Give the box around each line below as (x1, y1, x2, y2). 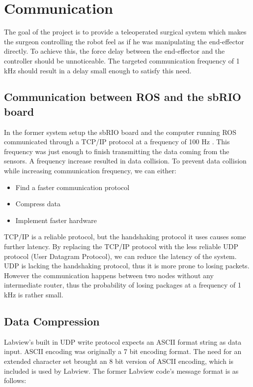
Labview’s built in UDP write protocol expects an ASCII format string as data (4, 336, 242, 347)
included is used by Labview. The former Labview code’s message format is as (4, 365, 239, 376)
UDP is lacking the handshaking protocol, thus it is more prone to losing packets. (4, 260, 250, 271)
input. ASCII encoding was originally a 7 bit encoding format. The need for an (4, 346, 242, 356)
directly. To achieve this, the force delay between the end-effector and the (4, 46, 225, 56)
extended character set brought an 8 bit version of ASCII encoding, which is (4, 355, 234, 366)
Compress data (15, 198, 60, 209)
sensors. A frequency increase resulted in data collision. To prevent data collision (4, 156, 247, 166)
